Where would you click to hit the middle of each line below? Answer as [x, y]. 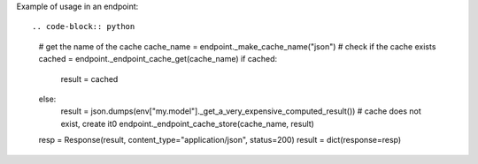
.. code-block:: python [84, 27]
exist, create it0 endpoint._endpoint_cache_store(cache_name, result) [187, 123]
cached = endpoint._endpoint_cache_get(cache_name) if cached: [158, 59]
